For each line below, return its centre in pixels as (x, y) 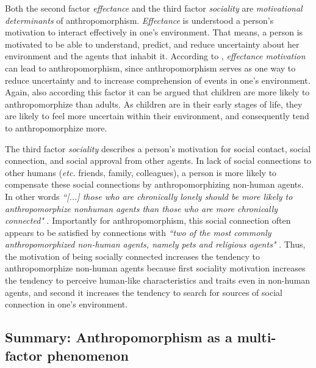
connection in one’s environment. (66, 304)
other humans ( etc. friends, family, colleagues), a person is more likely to (141, 172)
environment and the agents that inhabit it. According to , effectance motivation (155, 56)
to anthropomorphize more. (56, 127)
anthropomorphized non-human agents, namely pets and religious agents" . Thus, (155, 244)
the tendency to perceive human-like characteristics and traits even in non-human (158, 280)
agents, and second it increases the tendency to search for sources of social (144, 292)
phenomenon (88, 355)
